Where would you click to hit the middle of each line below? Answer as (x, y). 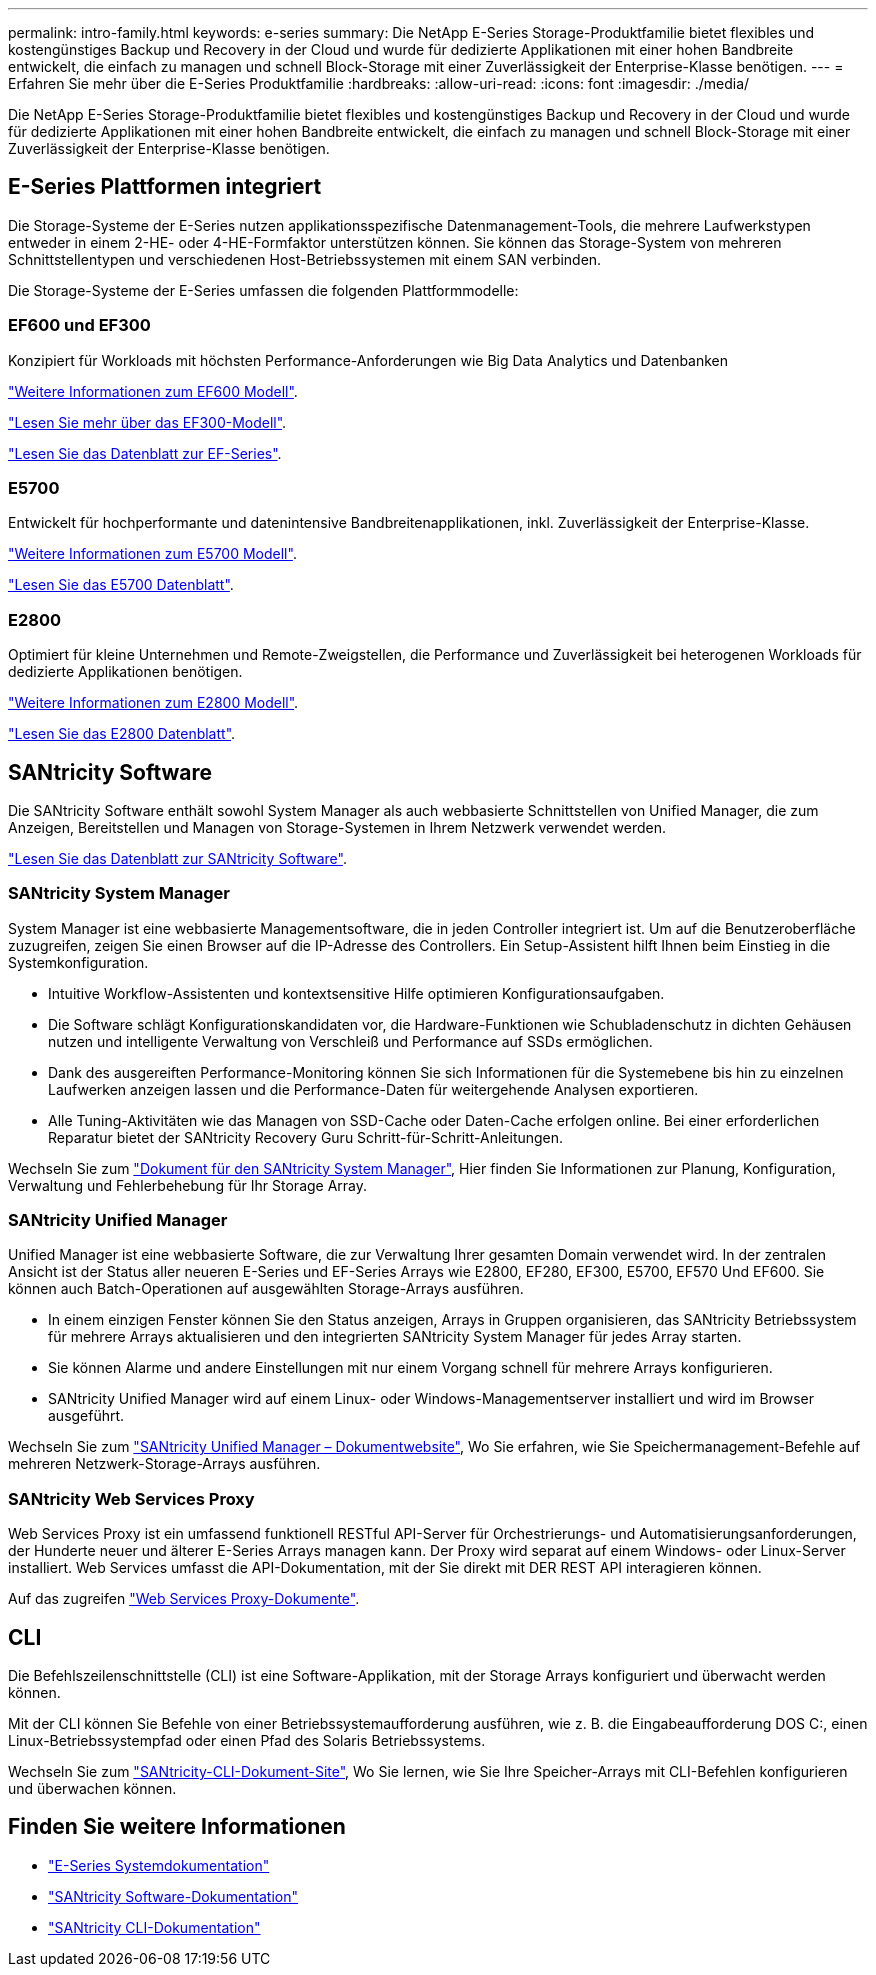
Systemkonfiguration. (78, 962)
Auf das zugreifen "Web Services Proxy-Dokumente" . (184, 1599)
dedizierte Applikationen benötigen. (125, 672)
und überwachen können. (92, 1789)
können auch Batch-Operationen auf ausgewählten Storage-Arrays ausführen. (266, 1289)
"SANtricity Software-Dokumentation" (173, 1896)
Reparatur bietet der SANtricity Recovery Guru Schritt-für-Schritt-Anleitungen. (306, 1137)
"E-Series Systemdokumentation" (159, 1865)
